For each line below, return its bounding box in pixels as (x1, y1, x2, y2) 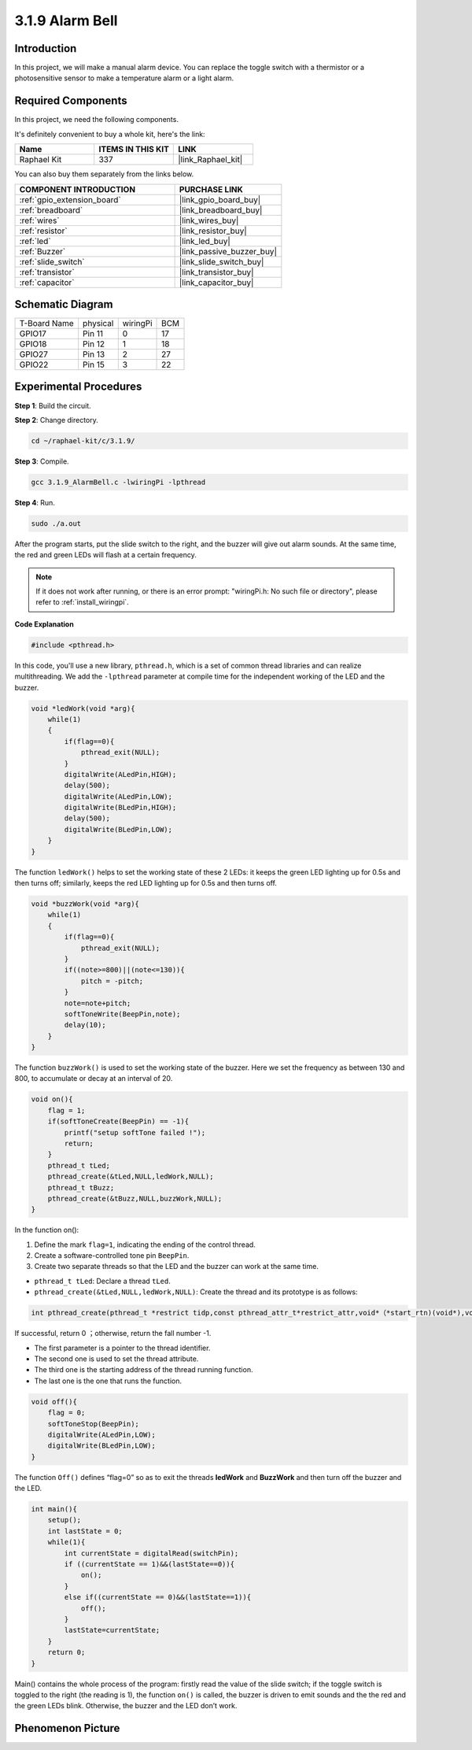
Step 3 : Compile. (14, 457, 70, 466)
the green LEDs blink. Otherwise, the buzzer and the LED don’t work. (14, 1701, 238, 1711)
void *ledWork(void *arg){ (31, 704, 135, 712)
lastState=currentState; (64, 1626, 160, 1635)
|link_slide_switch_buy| (179, 256, 264, 267)
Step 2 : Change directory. (14, 415, 98, 424)
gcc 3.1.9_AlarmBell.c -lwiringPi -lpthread (31, 477, 206, 487)
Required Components (14, 94, 127, 108)
